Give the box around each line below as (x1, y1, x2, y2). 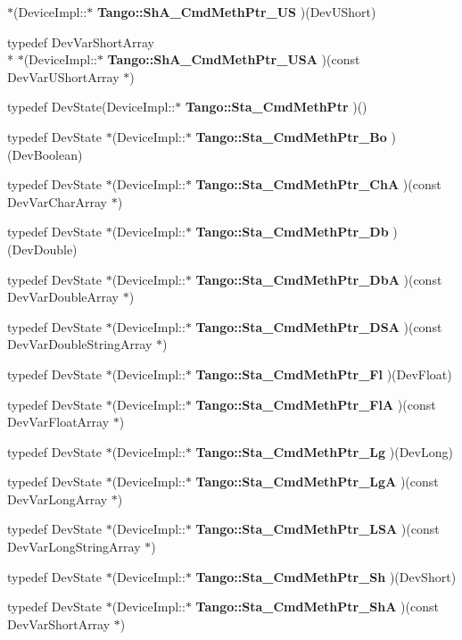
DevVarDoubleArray (7, 287, 119, 306)
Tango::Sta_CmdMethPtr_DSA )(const (195, 317, 442, 336)
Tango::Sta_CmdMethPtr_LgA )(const (195, 472, 439, 491)
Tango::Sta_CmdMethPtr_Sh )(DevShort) (195, 567, 457, 586)
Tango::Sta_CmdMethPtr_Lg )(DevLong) (195, 442, 453, 461)
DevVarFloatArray (7, 412, 110, 431)
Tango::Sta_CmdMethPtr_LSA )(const (195, 519, 440, 538)
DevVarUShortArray (7, 67, 120, 86)
